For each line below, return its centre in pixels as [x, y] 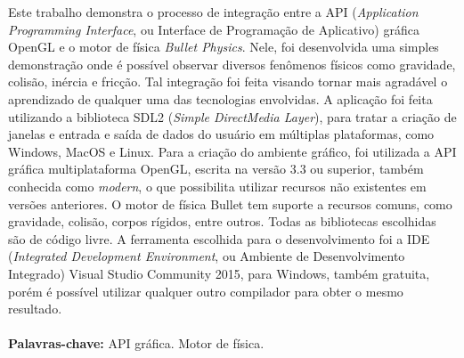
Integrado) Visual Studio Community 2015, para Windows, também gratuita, [219, 273]
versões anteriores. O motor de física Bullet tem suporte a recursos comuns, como [230, 203]
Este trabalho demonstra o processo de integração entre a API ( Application [213, 12]
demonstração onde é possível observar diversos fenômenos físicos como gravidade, [232, 64]
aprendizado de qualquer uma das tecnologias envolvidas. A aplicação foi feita [220, 98]
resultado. [35, 309]
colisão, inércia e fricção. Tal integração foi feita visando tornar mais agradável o [228, 81]
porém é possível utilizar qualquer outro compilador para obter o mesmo [206, 291]
